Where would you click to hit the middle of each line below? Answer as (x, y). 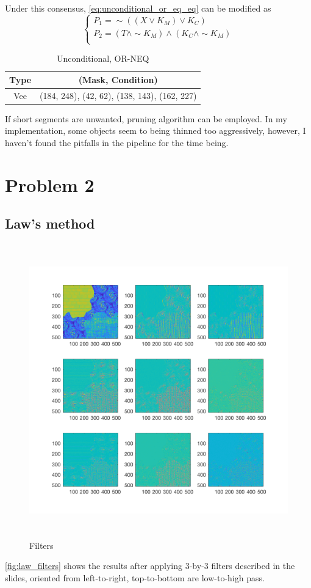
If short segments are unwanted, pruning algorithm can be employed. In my (146, 118)
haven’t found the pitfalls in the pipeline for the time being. (117, 142)
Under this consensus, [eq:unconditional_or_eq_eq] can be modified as (138, 8)
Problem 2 (50, 184)
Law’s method (50, 223)
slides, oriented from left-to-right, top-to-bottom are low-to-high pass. (135, 577)
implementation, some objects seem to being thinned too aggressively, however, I (155, 130)
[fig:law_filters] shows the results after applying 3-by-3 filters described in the (150, 566)
